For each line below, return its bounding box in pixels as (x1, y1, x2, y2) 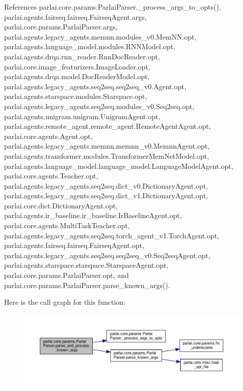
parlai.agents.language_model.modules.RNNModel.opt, (4, 41, 176, 52)
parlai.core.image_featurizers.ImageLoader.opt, (4, 61, 150, 72)
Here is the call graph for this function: (4, 297, 126, 307)
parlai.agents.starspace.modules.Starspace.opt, (4, 91, 147, 101)
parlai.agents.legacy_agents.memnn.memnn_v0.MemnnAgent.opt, (4, 140, 210, 151)
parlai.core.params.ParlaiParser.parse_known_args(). (4, 279, 170, 290)
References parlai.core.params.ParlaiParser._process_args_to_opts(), (4, 2, 221, 12)
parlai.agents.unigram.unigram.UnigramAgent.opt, (4, 111, 160, 121)
